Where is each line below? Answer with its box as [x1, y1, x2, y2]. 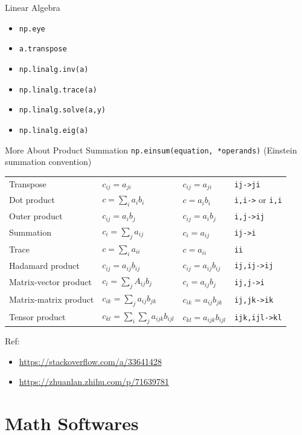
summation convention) [5, 155, 92, 168]
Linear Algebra [5, 1, 60, 13]
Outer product [9, 209, 63, 222]
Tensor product [9, 310, 66, 323]
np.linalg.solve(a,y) [19, 106, 106, 115]
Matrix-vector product [9, 275, 92, 288]
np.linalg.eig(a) [19, 126, 89, 135]
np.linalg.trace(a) [19, 85, 97, 94]
